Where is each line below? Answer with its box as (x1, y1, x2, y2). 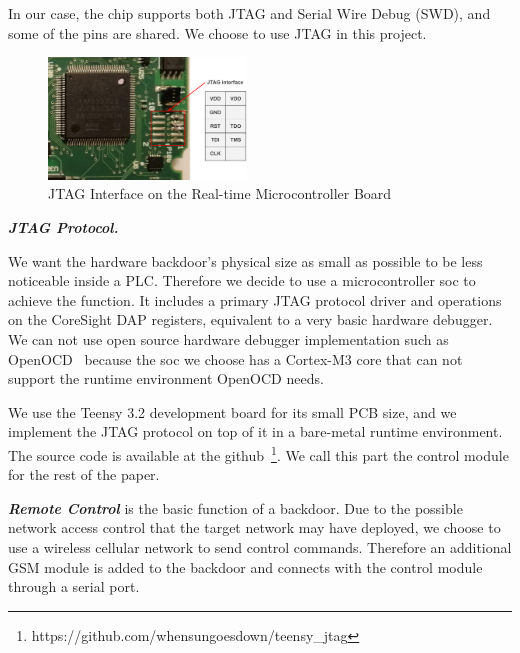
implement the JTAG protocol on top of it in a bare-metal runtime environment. (8, 421, 503, 442)
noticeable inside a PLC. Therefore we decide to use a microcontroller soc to (8, 270, 476, 291)
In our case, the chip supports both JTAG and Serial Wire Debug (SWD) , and (8, 3, 491, 23)
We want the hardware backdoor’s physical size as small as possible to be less (8, 250, 483, 271)
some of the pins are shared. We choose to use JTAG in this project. (8, 22, 427, 43)
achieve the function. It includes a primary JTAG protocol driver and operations (8, 289, 502, 310)
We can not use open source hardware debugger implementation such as (8, 328, 449, 349)
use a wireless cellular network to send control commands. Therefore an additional (8, 536, 512, 557)
